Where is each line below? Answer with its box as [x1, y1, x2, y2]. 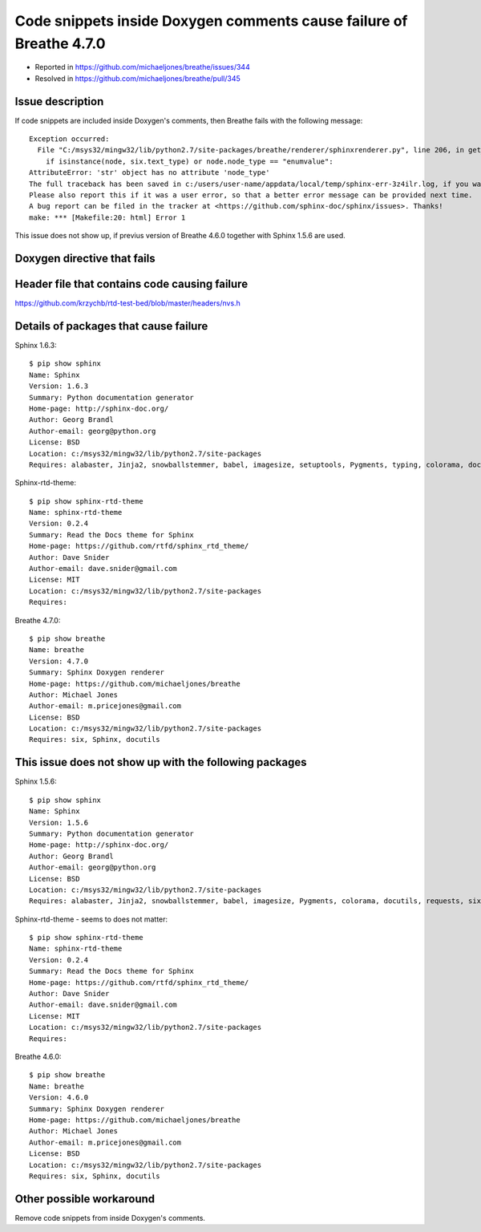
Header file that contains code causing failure [14, 277, 249, 290]
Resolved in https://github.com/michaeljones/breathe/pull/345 [34, 73, 240, 83]
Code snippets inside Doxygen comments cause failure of [14, 12, 408, 30]
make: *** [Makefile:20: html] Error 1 [29, 213, 186, 222]
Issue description [14, 95, 104, 108]
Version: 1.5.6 [29, 818, 89, 827]
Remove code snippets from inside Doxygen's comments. [14, 1213, 206, 1222]
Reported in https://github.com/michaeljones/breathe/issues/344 [34, 63, 250, 72]
